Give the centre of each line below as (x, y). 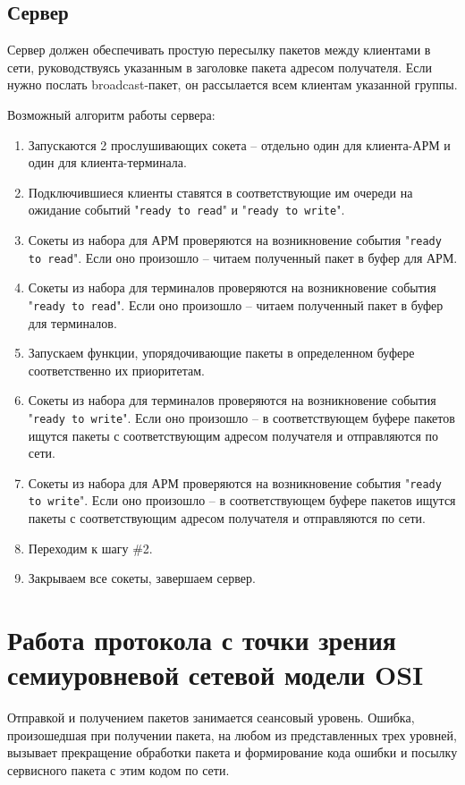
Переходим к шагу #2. (90, 548)
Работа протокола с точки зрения (202, 640)
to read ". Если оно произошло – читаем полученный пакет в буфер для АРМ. (243, 257)
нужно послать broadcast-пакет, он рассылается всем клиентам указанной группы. (232, 84)
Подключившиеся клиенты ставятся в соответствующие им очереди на (220, 192)
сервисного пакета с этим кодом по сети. (118, 769)
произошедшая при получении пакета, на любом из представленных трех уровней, (232, 734)
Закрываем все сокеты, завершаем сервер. (142, 578)
